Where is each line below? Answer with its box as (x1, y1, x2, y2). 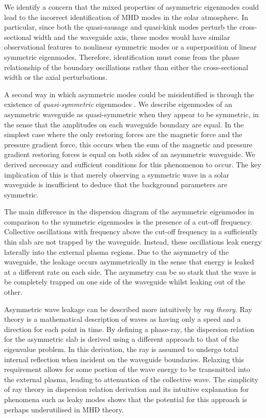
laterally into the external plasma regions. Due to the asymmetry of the (4, 246, 229, 257)
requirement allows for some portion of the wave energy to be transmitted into (4, 364, 250, 375)
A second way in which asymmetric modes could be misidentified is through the (4, 89, 254, 99)
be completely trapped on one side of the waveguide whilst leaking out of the (4, 276, 246, 287)
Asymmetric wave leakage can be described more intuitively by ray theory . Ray (4, 303, 252, 314)
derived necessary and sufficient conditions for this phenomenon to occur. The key (4, 159, 261, 169)
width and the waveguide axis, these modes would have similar (33, 31, 230, 42)
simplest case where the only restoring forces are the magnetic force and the (4, 129, 242, 140)
